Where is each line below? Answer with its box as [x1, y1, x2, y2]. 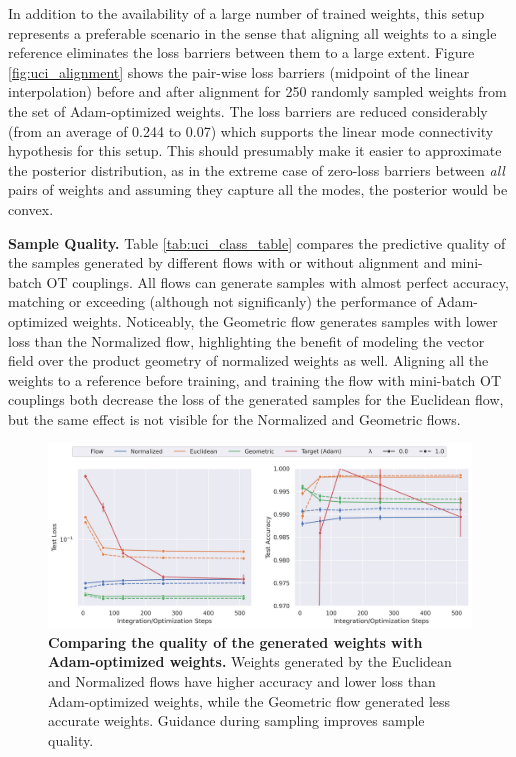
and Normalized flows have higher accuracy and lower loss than [48, 670, 436, 691]
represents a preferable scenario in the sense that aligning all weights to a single [8, 22, 497, 43]
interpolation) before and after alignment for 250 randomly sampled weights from [8, 81, 507, 102]
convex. [8, 198, 54, 219]
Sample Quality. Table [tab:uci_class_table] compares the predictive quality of [8, 232, 506, 253]
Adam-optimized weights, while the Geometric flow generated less [48, 690, 451, 711]
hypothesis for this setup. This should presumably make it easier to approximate [8, 140, 502, 161]
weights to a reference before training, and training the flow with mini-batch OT [8, 369, 502, 390]
